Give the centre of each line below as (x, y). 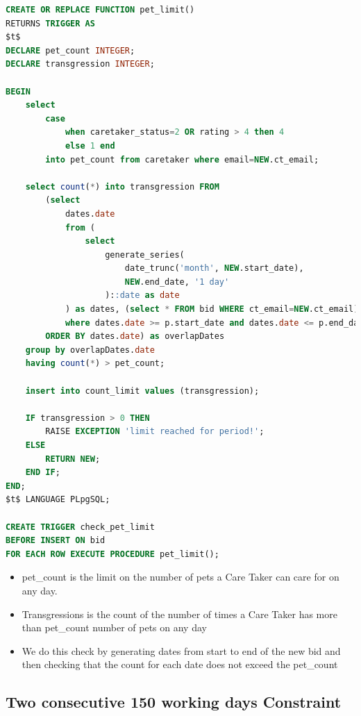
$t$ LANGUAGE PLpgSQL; (58, 500)
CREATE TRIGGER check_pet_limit (80, 527)
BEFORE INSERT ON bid (56, 541)
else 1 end (90, 145)
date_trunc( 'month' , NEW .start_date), (214, 268)
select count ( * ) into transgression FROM (122, 186)
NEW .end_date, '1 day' (177, 282)
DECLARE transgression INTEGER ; (80, 64)
